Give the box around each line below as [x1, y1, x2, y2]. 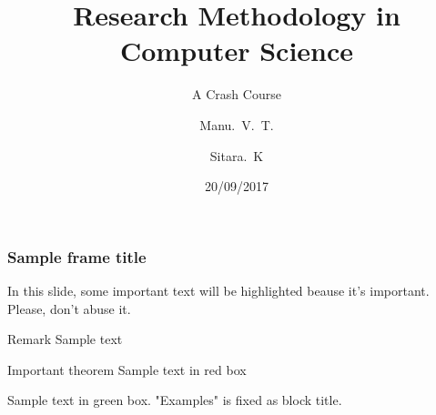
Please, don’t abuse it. [7, 299, 131, 318]
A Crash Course [192, 85, 281, 104]
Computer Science [119, 32, 354, 69]
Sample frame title [7, 245, 147, 268]
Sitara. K [209, 146, 264, 165]
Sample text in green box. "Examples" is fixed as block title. [7, 390, 342, 410]
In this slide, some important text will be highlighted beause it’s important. [7, 280, 430, 299]
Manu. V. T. [199, 115, 274, 134]
